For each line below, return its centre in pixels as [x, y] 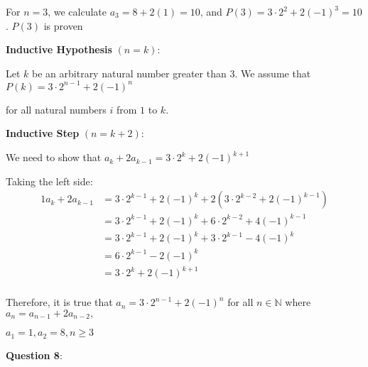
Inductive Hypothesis [59, 49]
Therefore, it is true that [59, 302]
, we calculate [77, 11]
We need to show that [54, 157]
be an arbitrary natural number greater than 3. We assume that [172, 73]
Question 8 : [34, 355]
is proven [63, 25]
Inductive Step [43, 133]
